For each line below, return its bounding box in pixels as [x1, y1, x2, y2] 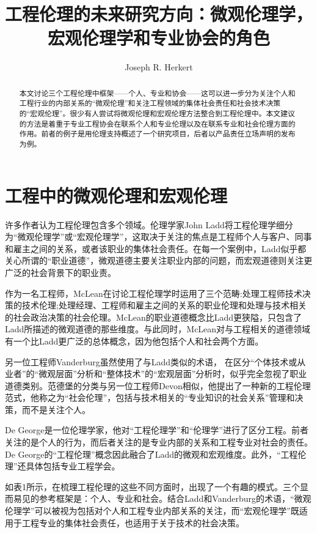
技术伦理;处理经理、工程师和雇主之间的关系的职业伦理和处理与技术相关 [21, 299, 307, 311]
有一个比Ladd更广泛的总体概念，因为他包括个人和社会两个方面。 [5, 334, 264, 347]
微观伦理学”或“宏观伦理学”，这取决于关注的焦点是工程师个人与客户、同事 [17, 230, 312, 243]
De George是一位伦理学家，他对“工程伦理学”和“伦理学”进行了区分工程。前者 [5, 423, 308, 436]
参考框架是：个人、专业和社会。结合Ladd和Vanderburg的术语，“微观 [38, 492, 312, 505]
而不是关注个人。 [21, 403, 90, 416]
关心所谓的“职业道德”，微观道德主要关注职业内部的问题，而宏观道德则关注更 [5, 254, 313, 267]
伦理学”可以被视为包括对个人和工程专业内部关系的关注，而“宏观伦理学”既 [5, 504, 299, 517]
